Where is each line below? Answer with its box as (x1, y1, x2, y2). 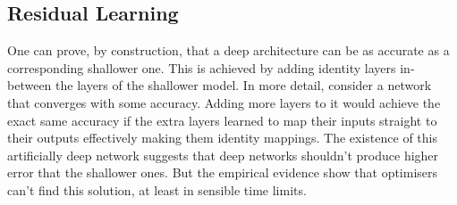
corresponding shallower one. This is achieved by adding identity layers (7, 58, 396, 77)
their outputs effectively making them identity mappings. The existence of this (7, 128, 437, 147)
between (7, 76, 52, 94)
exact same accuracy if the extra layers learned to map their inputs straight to (7, 111, 437, 129)
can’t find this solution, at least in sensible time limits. (7, 180, 307, 199)
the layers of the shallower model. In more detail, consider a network (55, 76, 432, 94)
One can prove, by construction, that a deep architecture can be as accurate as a (7, 41, 450, 60)
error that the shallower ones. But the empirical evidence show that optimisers (7, 163, 438, 182)
